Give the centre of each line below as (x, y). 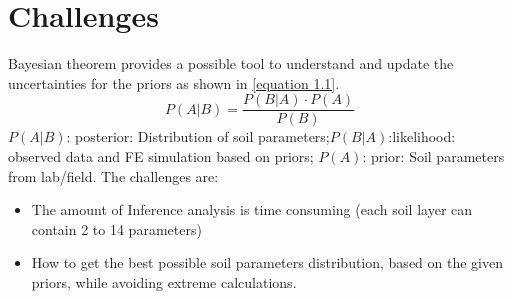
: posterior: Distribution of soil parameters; (198, 136)
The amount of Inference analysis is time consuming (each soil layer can (252, 209)
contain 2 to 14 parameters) (116, 228)
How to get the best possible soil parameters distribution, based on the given (267, 262)
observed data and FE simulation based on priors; (161, 155)
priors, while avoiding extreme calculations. (164, 281)
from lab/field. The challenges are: (113, 175)
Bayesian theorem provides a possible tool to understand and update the (231, 63)
